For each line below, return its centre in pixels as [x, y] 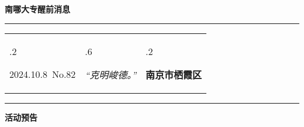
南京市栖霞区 [174, 74]
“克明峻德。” [111, 74]
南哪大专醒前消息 [37, 9]
